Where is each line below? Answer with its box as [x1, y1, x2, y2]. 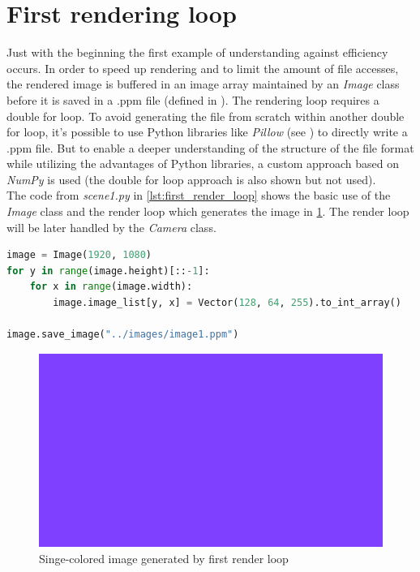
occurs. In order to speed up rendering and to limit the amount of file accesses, [6, 59, 399, 76]
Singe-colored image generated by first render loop [39, 549, 289, 566]
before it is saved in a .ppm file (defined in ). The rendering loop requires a [6, 91, 379, 108]
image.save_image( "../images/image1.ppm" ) [6, 329, 239, 341]
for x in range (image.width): [29, 281, 193, 293]
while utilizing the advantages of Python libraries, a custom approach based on [6, 155, 400, 172]
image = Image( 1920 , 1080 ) [6, 249, 152, 261]
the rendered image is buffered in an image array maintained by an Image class [6, 75, 400, 92]
